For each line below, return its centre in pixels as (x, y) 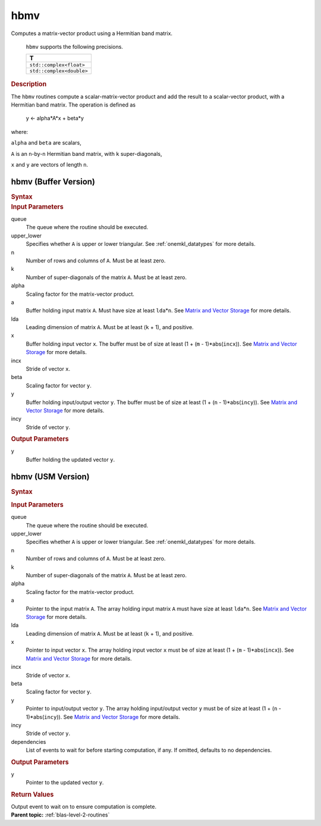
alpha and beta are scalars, (46, 143)
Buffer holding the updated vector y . (70, 459)
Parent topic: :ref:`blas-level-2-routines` (60, 815)
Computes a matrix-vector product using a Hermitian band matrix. (92, 33)
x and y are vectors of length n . (50, 164)
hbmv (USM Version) (51, 476)
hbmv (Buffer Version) (53, 182)
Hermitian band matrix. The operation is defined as (73, 105)
